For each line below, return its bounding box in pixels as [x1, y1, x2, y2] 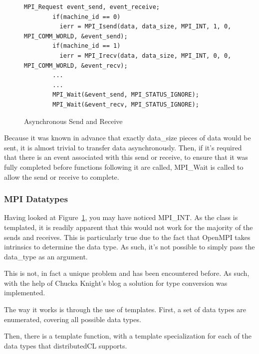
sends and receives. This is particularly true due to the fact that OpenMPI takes [4, 232, 251, 242]
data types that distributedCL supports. [4, 340, 127, 351]
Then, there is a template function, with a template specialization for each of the [4, 331, 252, 341]
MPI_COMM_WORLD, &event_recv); [24, 62, 128, 69]
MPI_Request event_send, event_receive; [24, 3, 160, 10]
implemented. [4, 287, 45, 298]
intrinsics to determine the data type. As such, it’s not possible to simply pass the [4, 241, 255, 252]
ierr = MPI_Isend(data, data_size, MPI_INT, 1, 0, [59, 23, 232, 30]
